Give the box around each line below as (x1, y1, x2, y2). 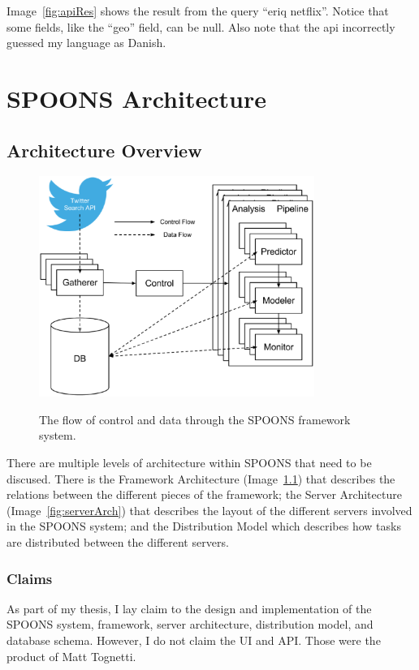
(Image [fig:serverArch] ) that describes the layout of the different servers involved (6, 501, 413, 518)
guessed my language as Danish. (6, 34, 166, 51)
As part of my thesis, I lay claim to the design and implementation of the (6, 599, 372, 616)
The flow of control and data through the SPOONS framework (39, 410, 351, 427)
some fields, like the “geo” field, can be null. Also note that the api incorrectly (6, 18, 395, 35)
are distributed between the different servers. (6, 534, 229, 551)
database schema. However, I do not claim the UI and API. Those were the (6, 632, 381, 649)
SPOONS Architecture (6, 81, 266, 114)
